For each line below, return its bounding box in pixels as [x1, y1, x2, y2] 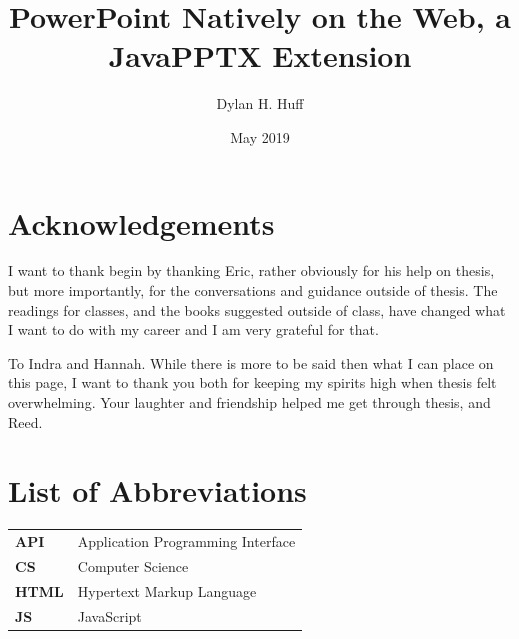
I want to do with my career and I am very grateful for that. [8, 319, 379, 340]
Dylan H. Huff [216, 93, 304, 114]
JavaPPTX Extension [108, 35, 412, 76]
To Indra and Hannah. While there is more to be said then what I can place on [8, 352, 494, 373]
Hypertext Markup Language [77, 580, 257, 601]
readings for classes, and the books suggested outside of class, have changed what [8, 299, 506, 320]
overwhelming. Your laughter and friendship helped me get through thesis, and [8, 392, 491, 412]
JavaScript [77, 605, 142, 626]
